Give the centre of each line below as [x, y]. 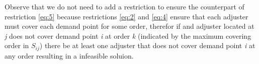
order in [17, 45]
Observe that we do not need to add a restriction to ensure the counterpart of [124, 6]
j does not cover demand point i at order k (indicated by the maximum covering [128, 35]
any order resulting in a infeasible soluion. [69, 55]
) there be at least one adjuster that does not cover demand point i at [147, 45]
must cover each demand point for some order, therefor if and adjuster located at [129, 26]
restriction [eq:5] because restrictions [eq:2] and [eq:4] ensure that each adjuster [126, 16]
